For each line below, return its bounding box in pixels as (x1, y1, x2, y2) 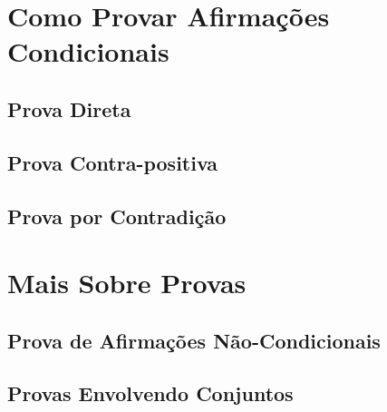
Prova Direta (7, 94, 131, 123)
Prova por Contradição (7, 201, 227, 230)
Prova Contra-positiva (7, 148, 218, 176)
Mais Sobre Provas (7, 264, 247, 301)
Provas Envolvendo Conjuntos (7, 379, 294, 407)
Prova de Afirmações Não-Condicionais (7, 326, 381, 354)
